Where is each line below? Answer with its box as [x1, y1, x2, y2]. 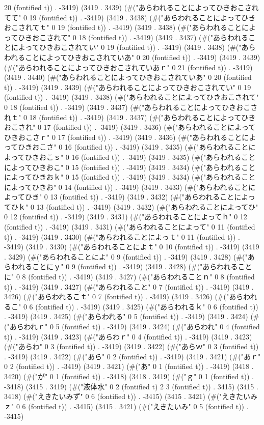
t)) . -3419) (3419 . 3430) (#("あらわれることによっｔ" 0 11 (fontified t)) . [4, 231, 240, 242]
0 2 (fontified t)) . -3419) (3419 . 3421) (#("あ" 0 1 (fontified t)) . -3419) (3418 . [4, 361, 254, 372]
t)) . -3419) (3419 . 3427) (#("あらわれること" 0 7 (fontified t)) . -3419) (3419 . [4, 281, 254, 292]
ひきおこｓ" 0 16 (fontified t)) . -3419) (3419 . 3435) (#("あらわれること [24, 151, 256, 162]
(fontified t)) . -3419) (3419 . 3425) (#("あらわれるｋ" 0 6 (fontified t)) [35, 301, 258, 311]
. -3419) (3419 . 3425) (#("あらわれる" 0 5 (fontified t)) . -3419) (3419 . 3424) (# [4, 311, 259, 322]
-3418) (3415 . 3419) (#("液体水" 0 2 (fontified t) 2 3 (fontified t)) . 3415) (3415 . [4, 381, 258, 391]
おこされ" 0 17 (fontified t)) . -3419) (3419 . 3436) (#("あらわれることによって [4, 122, 256, 132]
